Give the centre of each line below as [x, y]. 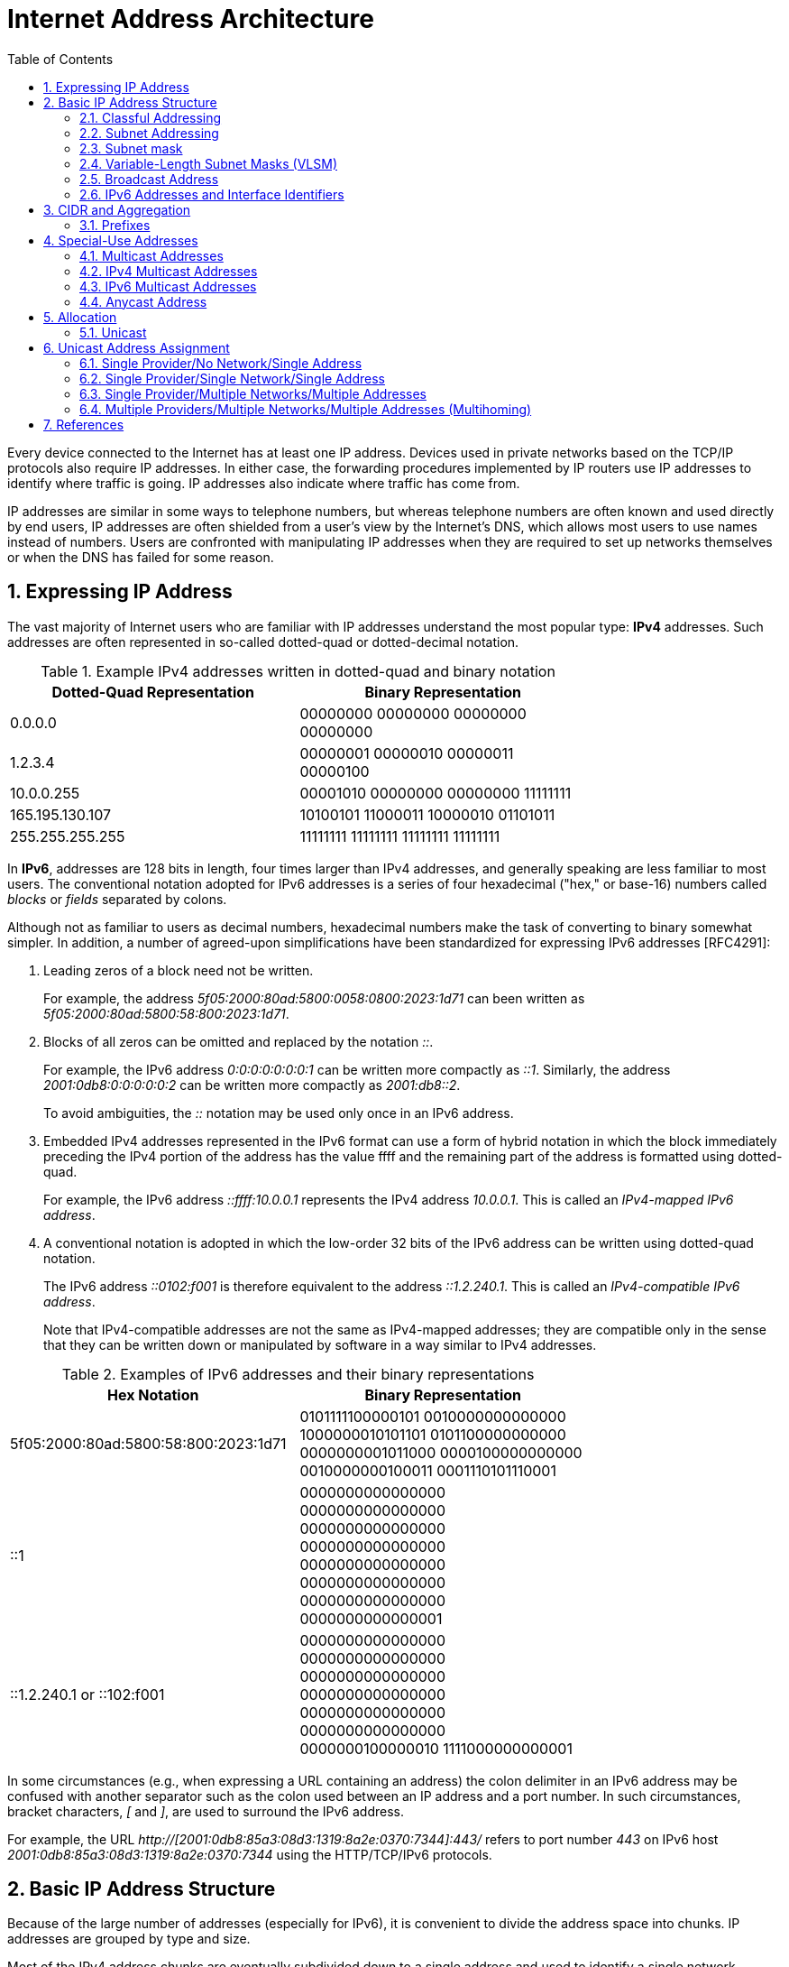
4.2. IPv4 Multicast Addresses [169, 271]
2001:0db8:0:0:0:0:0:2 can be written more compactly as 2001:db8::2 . [252, 1085]
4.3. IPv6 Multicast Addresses [168, 286]
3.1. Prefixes [115, 225]
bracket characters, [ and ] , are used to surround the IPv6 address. [206, 1811]
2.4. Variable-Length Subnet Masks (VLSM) [208, 163]
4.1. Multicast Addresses [151, 255]
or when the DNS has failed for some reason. [141, 557]
